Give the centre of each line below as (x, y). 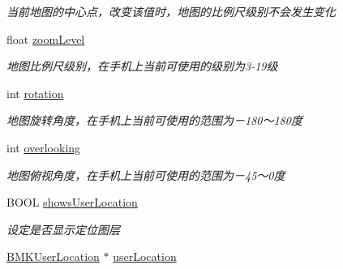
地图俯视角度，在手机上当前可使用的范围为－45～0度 (146, 175)
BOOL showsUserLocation (72, 202)
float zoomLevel (46, 38)
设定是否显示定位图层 (63, 229)
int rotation (35, 93)
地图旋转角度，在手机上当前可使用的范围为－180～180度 (154, 120)
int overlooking (44, 147)
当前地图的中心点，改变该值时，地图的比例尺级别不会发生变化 (171, 11)
